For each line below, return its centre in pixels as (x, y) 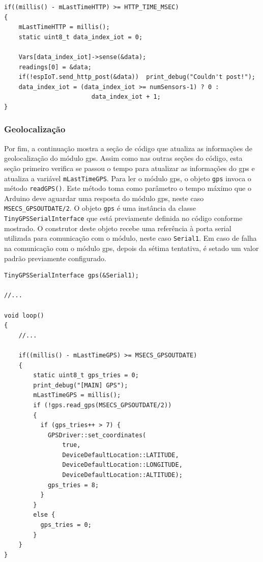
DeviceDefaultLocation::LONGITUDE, (122, 465)
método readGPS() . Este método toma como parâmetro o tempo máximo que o (128, 188)
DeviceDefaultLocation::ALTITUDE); (122, 475)
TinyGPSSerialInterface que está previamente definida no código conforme (123, 218)
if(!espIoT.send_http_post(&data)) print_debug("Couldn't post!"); (137, 77)
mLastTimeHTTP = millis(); (64, 27)
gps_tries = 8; (73, 485)
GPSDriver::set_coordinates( (97, 435)
